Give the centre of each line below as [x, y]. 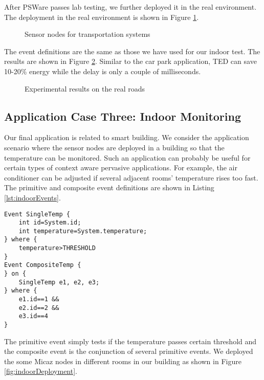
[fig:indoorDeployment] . [41, 371]
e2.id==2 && [39, 308]
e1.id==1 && [39, 299]
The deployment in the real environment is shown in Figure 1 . [102, 17]
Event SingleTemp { [37, 214]
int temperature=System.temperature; [83, 231]
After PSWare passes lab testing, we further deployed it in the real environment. [130, 7]
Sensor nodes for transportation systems [87, 34]
